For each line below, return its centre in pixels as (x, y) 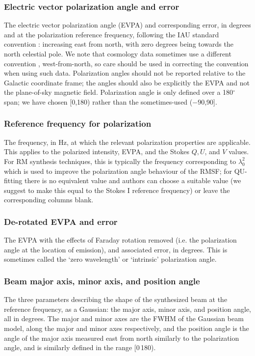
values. (239, 151)
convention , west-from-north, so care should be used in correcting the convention (126, 63)
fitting (13, 180)
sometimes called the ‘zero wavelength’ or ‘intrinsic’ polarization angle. (110, 259)
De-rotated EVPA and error (61, 221)
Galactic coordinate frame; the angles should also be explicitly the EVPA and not (127, 82)
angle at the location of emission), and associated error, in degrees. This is (116, 249)
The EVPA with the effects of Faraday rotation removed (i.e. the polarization (120, 240)
